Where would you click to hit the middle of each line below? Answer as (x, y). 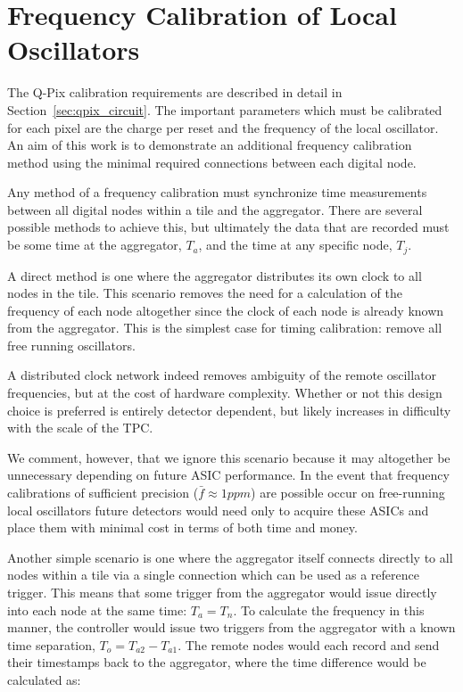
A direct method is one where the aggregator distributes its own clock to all (215, 275)
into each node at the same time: (97, 610)
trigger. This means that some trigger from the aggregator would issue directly (222, 593)
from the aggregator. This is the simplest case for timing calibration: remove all (225, 328)
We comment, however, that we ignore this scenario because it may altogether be (229, 457)
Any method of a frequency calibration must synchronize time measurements (217, 192)
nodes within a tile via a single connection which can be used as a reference (213, 575)
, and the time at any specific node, (295, 245)
